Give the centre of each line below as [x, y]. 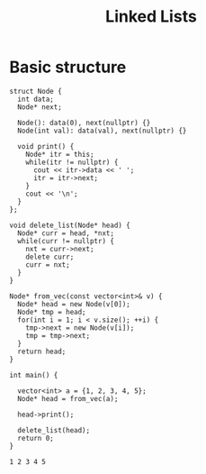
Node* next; [40, 107]
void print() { [46, 146]
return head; [42, 351]
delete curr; [50, 257]
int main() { [34, 375]
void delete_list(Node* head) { [70, 225]
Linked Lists [151, 17]
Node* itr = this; [60, 154]
